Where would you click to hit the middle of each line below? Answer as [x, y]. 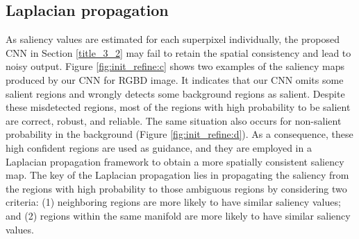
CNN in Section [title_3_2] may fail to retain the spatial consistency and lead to [178, 52]
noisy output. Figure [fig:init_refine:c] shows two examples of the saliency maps [175, 66]
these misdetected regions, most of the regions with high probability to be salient [178, 107]
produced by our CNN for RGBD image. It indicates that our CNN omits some [175, 79]
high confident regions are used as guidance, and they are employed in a [159, 147]
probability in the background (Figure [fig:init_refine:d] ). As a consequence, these [179, 134]
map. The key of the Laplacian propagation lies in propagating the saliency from [177, 175]
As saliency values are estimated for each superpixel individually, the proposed [173, 39]
